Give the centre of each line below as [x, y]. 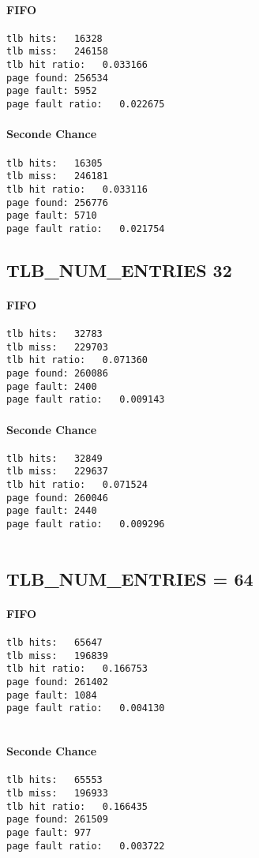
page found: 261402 [57, 682]
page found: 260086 [57, 374]
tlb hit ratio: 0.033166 [77, 65]
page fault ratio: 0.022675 [86, 105]
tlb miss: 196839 [57, 656]
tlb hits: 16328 [54, 38]
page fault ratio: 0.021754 [86, 229]
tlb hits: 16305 [54, 163]
